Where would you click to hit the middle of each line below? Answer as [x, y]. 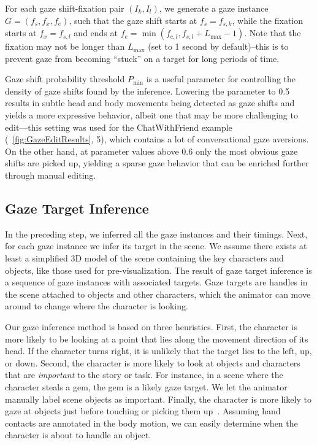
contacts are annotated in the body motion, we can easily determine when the [151, 423]
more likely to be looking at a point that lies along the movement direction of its [157, 339]
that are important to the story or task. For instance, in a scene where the [144, 375]
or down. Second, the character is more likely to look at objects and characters [153, 362]
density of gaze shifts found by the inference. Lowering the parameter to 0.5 [147, 91]
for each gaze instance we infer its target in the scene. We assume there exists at [156, 246]
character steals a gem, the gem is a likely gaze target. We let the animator [146, 386]
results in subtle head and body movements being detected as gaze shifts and [150, 103]
